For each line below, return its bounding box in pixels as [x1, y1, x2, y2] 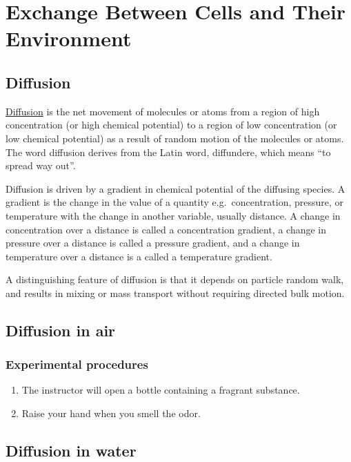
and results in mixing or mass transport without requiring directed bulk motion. [6, 285, 345, 300]
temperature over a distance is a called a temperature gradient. [6, 249, 272, 263]
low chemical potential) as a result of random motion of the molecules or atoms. [6, 131, 344, 145]
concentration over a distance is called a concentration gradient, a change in [6, 222, 327, 236]
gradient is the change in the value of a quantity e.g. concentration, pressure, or [6, 195, 344, 209]
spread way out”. [6, 158, 76, 173]
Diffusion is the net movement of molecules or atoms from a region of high [6, 104, 320, 118]
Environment [6, 24, 132, 52]
